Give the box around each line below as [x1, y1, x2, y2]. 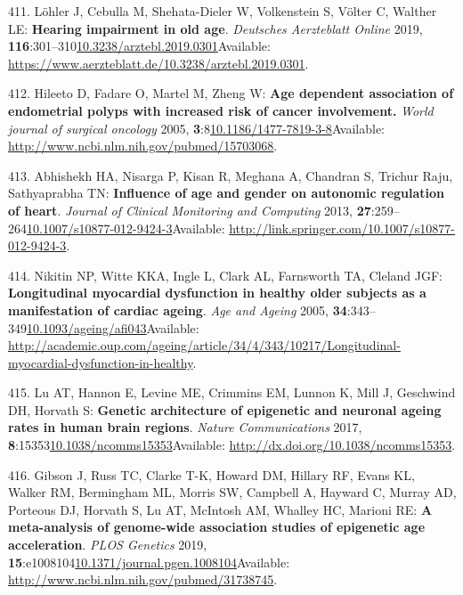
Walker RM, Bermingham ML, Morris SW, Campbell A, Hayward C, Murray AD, [8, 483, 457, 501]
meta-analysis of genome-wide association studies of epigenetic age [8, 518, 426, 536]
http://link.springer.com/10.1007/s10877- [229, 218, 456, 237]
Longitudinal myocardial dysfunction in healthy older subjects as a [8, 283, 426, 302]
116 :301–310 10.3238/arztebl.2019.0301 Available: [8, 37, 271, 55]
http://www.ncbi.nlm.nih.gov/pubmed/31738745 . [8, 570, 278, 589]
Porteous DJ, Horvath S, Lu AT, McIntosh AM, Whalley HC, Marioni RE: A [8, 500, 433, 518]
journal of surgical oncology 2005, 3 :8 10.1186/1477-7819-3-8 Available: [8, 118, 385, 137]
